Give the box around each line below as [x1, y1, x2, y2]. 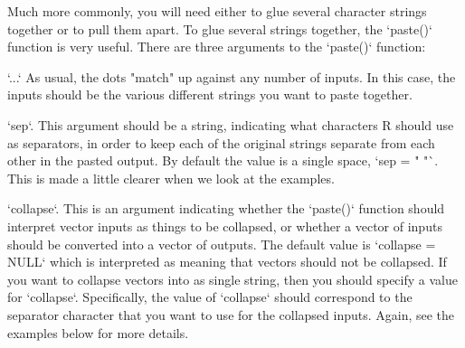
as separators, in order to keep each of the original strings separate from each [7, 133, 435, 152]
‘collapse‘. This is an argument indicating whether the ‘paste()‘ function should [7, 199, 445, 218]
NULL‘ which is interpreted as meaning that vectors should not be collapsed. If [7, 252, 447, 271]
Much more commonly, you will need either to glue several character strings [7, 2, 427, 20]
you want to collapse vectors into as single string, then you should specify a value [7, 269, 458, 288]
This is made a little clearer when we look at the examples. [7, 168, 335, 187]
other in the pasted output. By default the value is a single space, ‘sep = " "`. [7, 151, 439, 170]
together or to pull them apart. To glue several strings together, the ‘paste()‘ [7, 19, 432, 38]
